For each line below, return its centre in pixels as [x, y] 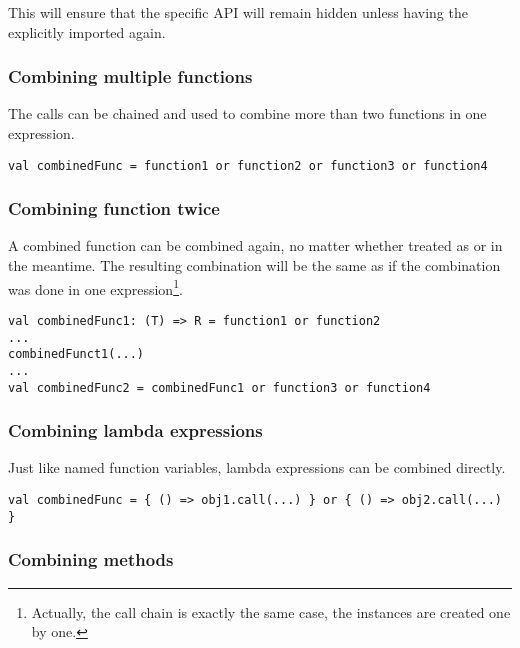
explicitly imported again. [87, 31]
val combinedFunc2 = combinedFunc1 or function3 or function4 [219, 387]
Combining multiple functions [130, 76]
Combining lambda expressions [135, 430]
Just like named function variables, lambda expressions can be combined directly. [257, 467]
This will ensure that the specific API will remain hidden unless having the [238, 12]
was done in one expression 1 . [95, 287]
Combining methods [91, 559]
